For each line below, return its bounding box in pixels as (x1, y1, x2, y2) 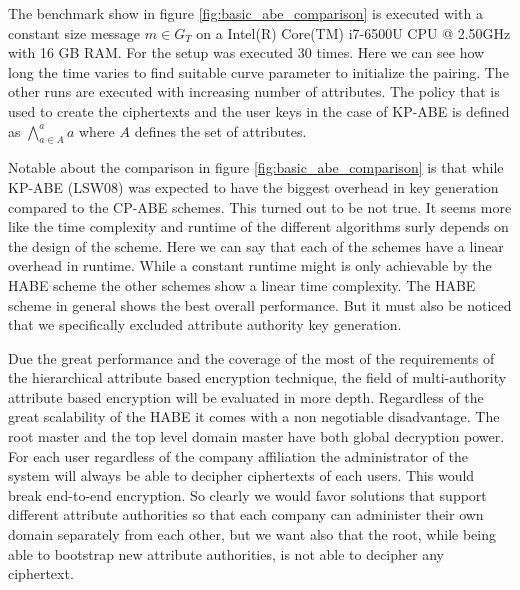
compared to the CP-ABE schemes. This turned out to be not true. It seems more (8, 196, 512, 217)
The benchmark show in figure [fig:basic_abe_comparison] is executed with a (8, 3, 483, 23)
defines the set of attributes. (134, 120, 307, 141)
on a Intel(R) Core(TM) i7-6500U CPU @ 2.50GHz (196, 22, 511, 43)
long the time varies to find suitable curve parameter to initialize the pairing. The (8, 61, 509, 82)
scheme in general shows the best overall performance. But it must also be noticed (8, 294, 512, 315)
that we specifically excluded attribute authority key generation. (8, 314, 402, 335)
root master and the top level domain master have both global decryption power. (8, 426, 505, 447)
